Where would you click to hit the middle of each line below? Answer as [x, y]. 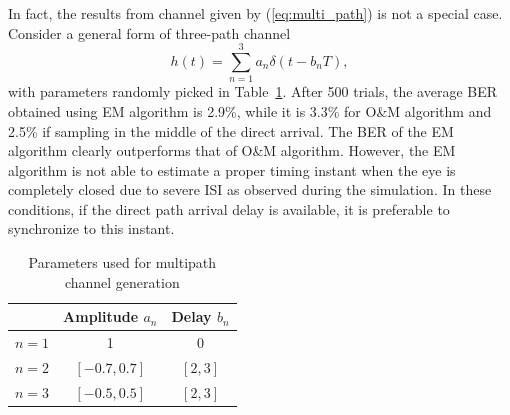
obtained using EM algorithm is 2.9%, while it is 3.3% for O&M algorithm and [250, 110]
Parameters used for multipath [122, 262]
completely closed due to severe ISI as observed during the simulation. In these [250, 189]
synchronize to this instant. [91, 228]
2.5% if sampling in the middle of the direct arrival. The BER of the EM [231, 130]
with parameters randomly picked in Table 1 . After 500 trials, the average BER [253, 91]
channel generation [122, 281]
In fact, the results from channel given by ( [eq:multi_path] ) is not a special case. [255, 13]
